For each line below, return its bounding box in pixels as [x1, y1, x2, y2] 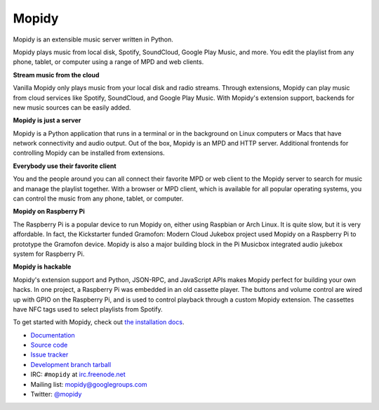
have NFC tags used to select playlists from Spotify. [13, 305, 163, 313]
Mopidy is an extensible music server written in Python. [13, 35, 173, 44]
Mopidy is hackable [13, 262, 72, 271]
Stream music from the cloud [13, 70, 100, 79]
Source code [30, 341, 68, 350]
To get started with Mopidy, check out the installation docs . [13, 318, 185, 326]
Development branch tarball [30, 360, 112, 369]
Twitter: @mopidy [30, 390, 82, 399]
